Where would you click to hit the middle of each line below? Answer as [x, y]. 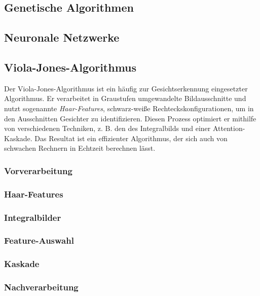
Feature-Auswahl [39, 240]
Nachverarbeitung [41, 287]
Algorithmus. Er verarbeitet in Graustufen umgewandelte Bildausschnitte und [125, 98]
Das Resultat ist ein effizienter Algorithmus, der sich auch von [131, 138]
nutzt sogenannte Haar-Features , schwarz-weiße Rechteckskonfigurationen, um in [129, 108]
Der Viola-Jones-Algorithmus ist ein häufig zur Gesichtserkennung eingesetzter [126, 88]
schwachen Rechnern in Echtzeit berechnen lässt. [80, 148]
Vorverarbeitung [38, 170]
